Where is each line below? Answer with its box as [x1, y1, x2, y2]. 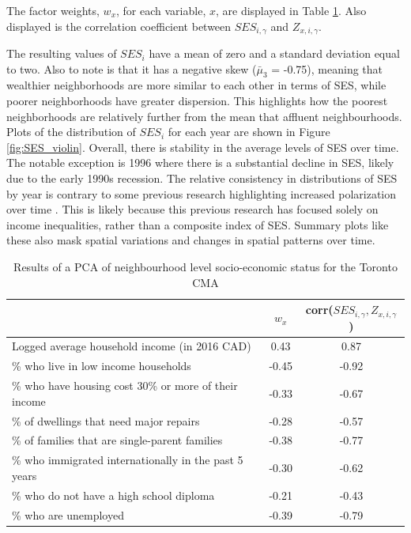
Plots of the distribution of [6, 123, 136, 140]
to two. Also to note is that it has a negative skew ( [6, 60, 257, 77]
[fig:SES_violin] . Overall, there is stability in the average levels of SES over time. [6, 138, 399, 155]
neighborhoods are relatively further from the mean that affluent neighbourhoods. [6, 108, 402, 124]
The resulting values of [6, 45, 117, 62]
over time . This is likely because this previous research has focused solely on [6, 201, 379, 217]
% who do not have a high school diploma [12, 486, 215, 503]
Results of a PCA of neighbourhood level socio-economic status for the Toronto [13, 258, 398, 274]
